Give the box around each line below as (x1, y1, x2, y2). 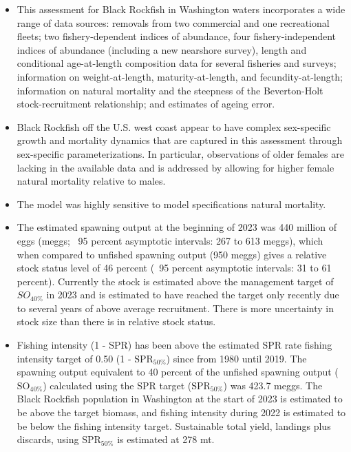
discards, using (17, 432, 79, 446)
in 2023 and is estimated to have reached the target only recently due (46, 287, 339, 302)
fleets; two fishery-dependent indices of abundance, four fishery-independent (17, 29, 337, 43)
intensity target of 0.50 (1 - (17, 351, 131, 365)
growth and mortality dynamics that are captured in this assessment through (17, 133, 343, 147)
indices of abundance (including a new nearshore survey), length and (17, 42, 307, 56)
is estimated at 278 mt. (117, 432, 215, 446)
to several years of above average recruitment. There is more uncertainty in (17, 300, 334, 315)
